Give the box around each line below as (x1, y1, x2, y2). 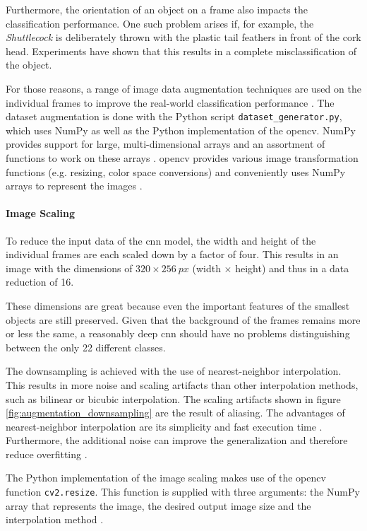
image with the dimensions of (6, 260, 133, 275)
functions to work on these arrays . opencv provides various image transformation (6, 151, 359, 165)
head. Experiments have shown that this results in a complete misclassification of (6, 43, 357, 58)
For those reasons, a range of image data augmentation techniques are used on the (6, 81, 361, 95)
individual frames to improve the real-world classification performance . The (6, 95, 335, 110)
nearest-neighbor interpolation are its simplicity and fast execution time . (6, 419, 323, 433)
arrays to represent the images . (6, 178, 143, 193)
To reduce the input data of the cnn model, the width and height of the (6, 233, 316, 247)
